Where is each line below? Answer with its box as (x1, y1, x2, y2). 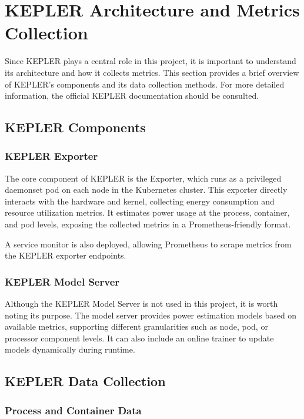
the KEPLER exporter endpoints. (5, 249, 126, 262)
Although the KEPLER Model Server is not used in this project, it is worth (5, 297, 278, 310)
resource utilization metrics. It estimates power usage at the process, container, (5, 206, 290, 219)
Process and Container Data (5, 403, 142, 417)
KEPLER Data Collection (5, 372, 166, 390)
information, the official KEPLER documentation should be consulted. (5, 89, 259, 102)
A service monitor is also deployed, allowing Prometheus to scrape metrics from (5, 237, 292, 250)
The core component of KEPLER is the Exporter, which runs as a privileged (5, 172, 282, 184)
